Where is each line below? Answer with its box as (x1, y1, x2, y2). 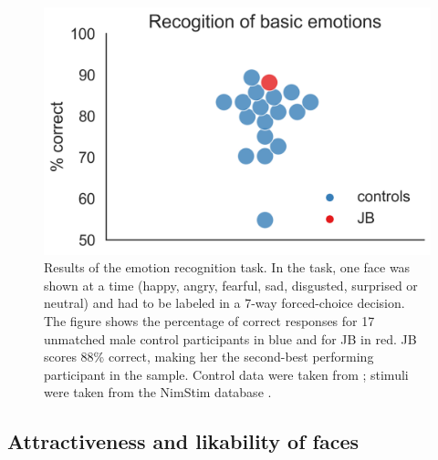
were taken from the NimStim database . (44, 383, 272, 402)
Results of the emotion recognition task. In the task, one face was (44, 258, 411, 277)
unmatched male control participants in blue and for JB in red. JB (44, 329, 417, 348)
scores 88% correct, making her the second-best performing (44, 347, 374, 366)
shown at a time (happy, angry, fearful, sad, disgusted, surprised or (44, 275, 418, 294)
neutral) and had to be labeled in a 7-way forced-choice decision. (44, 293, 405, 312)
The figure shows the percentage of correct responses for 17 (44, 312, 375, 330)
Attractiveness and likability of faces (7, 427, 360, 455)
